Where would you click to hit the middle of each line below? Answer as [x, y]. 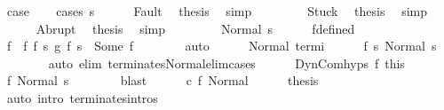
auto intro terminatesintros [82, 97]
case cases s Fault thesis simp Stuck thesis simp [217, 11]
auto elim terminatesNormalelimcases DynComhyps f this [226, 63]
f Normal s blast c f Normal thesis [163, 80]
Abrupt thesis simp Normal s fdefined [195, 28]
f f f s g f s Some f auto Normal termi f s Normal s [222, 46]
